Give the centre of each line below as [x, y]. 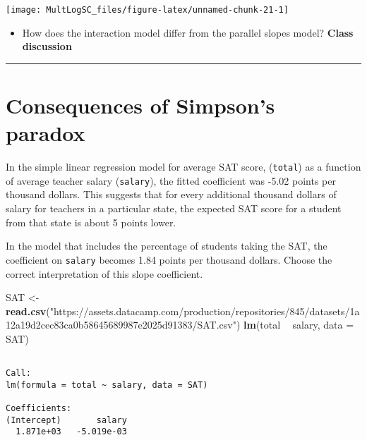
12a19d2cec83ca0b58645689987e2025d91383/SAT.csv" [121, 325]
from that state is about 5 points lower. [91, 222]
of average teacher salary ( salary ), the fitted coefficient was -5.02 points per [171, 180]
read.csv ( [28, 311]
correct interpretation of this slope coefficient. [104, 273]
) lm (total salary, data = [295, 325]
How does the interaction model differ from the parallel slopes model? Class [188, 32]
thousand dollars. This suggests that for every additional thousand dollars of [171, 194]
